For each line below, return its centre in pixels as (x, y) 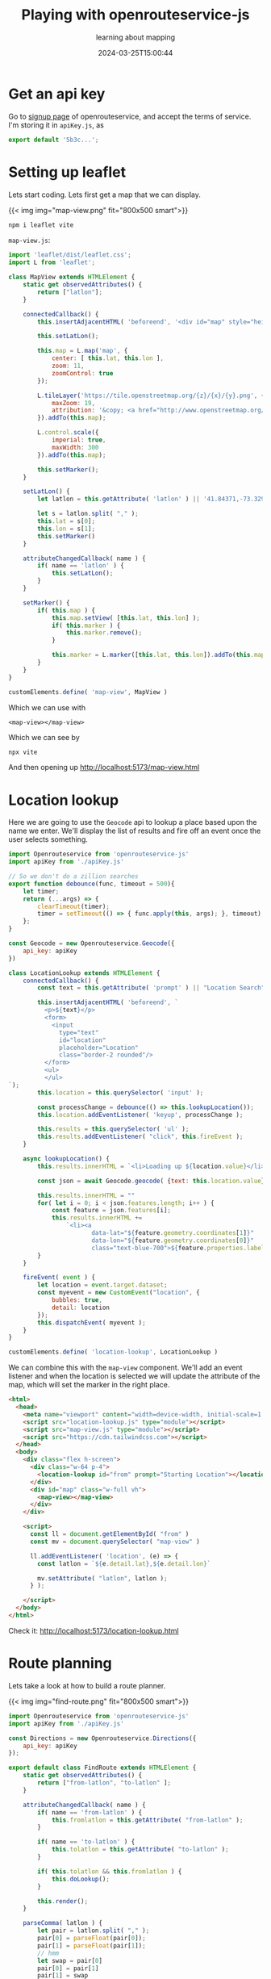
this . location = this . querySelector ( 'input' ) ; (121, 1092)
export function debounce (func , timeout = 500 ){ (92, 884)
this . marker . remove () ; (104, 633)
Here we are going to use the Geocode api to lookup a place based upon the (133, 822)
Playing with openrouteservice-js (135, 15)
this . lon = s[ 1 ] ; (66, 529)
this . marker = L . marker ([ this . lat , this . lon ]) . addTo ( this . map (158, 655)
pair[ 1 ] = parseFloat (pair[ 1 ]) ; (92, 1946)
